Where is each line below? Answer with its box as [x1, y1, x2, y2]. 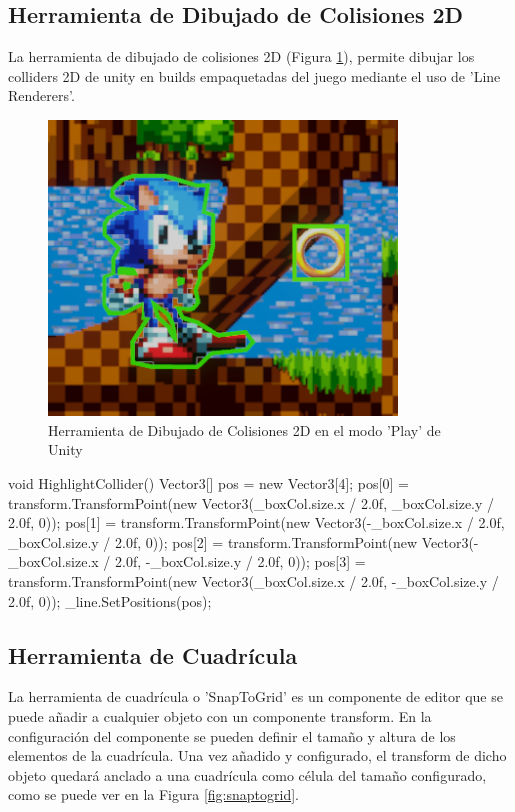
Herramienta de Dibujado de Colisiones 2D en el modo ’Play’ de [48, 419, 441, 440]
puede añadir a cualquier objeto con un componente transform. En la [8, 705, 432, 726]
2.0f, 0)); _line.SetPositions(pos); [8, 590, 212, 611]
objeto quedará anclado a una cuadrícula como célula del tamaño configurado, [8, 764, 487, 785]
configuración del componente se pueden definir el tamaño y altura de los [8, 725, 456, 746]
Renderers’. [8, 85, 75, 106]
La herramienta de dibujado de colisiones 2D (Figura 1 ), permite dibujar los [8, 46, 475, 67]
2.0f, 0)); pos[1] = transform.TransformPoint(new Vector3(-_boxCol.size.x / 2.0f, [8, 512, 505, 533]
